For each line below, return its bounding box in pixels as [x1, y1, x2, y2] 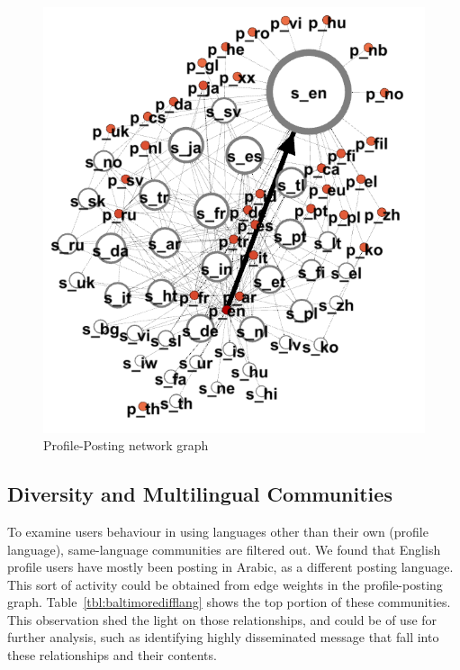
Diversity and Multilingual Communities [7, 480, 392, 508]
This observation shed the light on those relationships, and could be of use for [7, 610, 437, 629]
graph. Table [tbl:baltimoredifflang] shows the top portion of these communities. [7, 593, 451, 611]
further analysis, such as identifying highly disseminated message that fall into [7, 628, 439, 647]
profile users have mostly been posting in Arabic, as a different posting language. [7, 557, 454, 576]
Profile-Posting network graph [43, 436, 209, 455]
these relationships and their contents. [7, 646, 217, 665]
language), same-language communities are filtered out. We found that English [7, 539, 441, 558]
